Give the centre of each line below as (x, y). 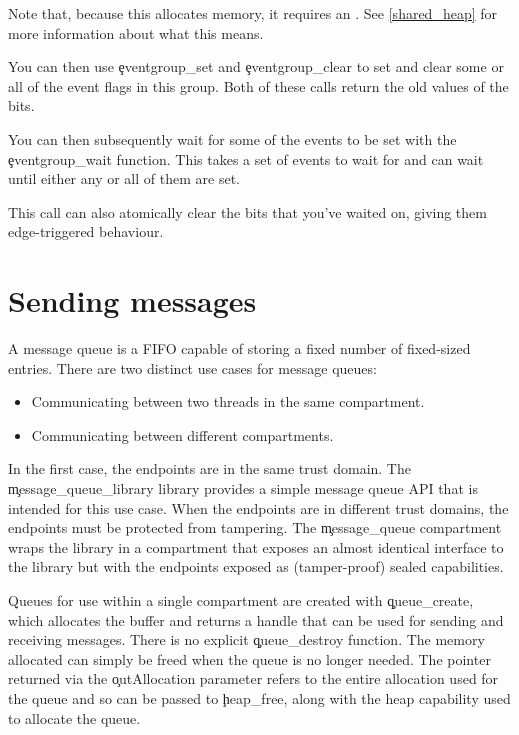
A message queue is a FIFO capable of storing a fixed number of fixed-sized (239, 348)
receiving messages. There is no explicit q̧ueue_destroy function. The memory (246, 639)
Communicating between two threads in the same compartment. (228, 401)
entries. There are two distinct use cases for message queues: (192, 367)
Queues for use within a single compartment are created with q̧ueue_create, (241, 600)
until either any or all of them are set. (124, 178)
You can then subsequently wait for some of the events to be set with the (232, 138)
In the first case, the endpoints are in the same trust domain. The (209, 468)
